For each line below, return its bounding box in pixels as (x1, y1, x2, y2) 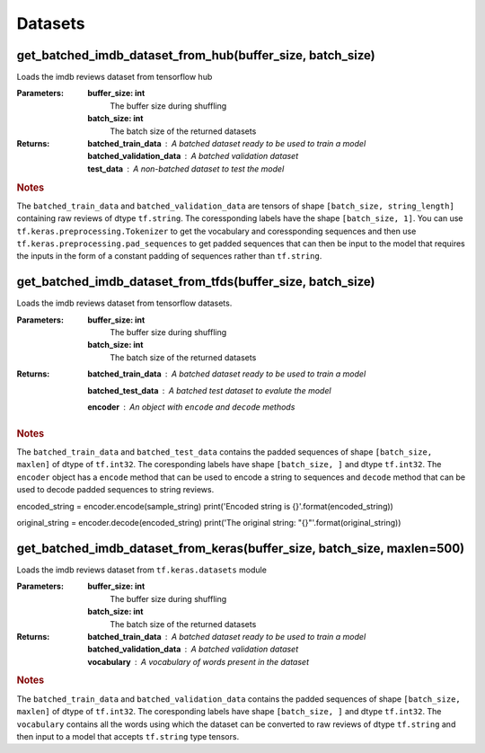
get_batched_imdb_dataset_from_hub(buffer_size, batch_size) (16, 48, 376, 63)
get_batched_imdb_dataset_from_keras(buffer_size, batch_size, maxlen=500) (16, 540, 465, 556)
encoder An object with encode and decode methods (87, 402, 295, 412)
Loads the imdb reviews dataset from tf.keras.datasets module (16, 564, 267, 575)
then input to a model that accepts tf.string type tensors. (16, 731, 240, 741)
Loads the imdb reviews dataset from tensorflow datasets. (16, 297, 233, 309)
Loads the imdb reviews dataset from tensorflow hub (16, 72, 213, 83)
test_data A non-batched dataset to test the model (87, 163, 285, 174)
